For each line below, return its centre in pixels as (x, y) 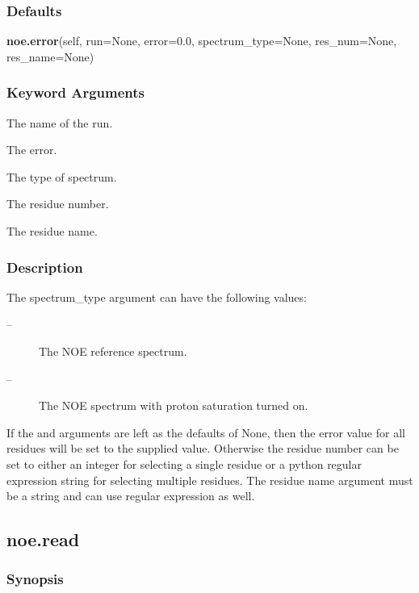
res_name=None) (50, 56)
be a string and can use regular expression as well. (131, 496)
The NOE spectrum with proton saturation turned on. (174, 405)
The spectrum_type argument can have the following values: (157, 296)
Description (45, 267)
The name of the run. (60, 122)
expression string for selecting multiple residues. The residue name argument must (210, 480)
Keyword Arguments (76, 92)
